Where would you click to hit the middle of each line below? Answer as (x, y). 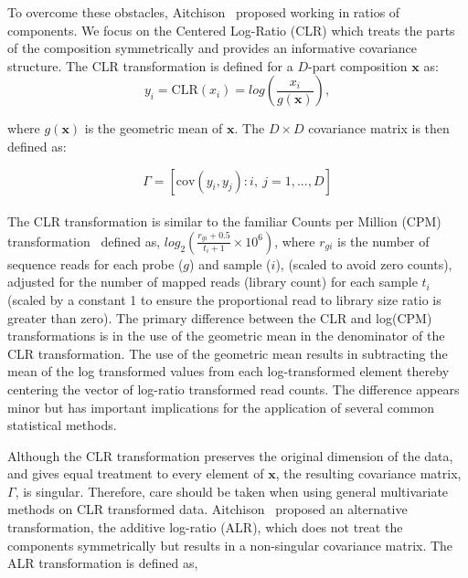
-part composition (357, 65)
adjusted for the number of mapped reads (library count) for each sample (213, 282)
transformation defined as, (84, 241)
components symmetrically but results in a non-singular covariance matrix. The (230, 545)
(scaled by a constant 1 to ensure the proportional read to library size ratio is (224, 299)
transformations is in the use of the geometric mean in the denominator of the (226, 336)
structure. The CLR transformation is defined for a (150, 65)
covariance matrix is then (379, 128)
